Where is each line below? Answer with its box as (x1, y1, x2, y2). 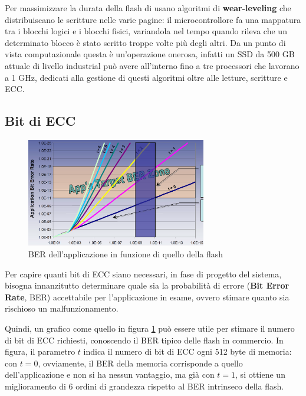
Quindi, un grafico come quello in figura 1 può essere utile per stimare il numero (5, 322, 295, 334)
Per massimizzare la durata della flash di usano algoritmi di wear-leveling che (5, 2, 291, 14)
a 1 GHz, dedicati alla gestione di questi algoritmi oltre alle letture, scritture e (5, 71, 288, 83)
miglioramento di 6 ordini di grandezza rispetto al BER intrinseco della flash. (5, 379, 284, 392)
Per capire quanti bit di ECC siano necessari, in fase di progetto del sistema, (5, 267, 282, 280)
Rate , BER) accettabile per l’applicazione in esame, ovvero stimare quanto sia (5, 290, 289, 303)
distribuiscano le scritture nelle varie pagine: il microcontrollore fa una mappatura (5, 13, 301, 25)
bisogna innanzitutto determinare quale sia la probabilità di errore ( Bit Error (5, 279, 289, 292)
